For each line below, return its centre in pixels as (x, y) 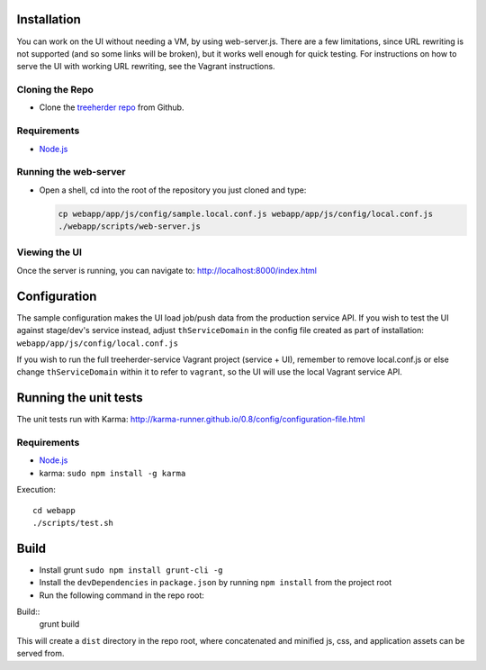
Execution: (36, 490)
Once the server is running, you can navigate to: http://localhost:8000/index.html (166, 270)
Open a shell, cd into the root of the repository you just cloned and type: (173, 190)
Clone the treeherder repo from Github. (112, 107)
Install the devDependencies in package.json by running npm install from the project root (215, 583)
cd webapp (54, 510)
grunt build (59, 624)
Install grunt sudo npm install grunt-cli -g (131, 570)
